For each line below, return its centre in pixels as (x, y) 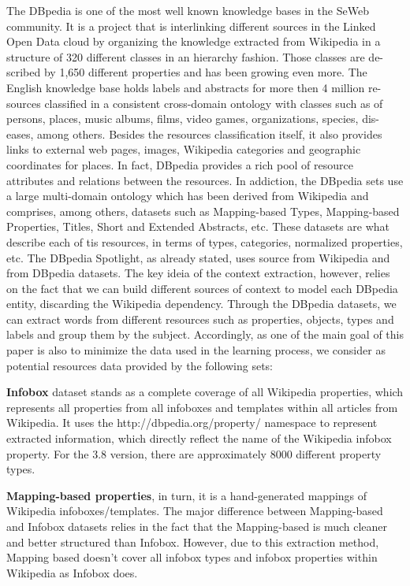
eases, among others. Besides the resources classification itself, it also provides (194, 134)
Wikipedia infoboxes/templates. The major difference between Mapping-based (195, 511)
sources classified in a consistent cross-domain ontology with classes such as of (195, 103)
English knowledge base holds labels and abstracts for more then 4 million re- (194, 87)
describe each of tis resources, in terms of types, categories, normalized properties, (205, 241)
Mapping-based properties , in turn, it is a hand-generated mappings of (187, 495)
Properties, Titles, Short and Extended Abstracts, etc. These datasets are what (198, 226)
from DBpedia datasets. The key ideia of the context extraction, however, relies (198, 273)
